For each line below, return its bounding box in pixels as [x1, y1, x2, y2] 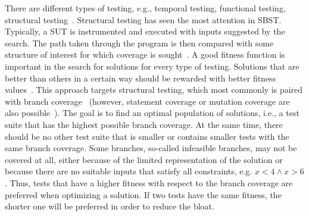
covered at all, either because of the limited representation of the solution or [5, 153, 283, 165]
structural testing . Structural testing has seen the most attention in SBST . [5, 13, 282, 26]
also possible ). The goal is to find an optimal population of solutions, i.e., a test [5, 107, 299, 119]
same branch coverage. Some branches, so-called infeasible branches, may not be [5, 142, 297, 154]
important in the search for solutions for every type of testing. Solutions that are [5, 60, 299, 72]
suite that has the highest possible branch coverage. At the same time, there [5, 118, 283, 130]
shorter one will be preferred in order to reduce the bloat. [5, 200, 214, 212]
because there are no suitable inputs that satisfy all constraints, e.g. [5, 165, 252, 177]
